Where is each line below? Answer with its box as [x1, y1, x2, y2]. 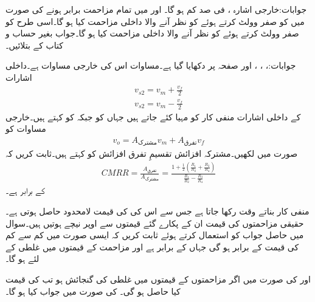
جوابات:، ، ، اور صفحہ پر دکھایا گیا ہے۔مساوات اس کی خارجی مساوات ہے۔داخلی [5, 59, 296, 72]
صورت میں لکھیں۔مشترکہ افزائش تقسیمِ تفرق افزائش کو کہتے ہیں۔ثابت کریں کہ [5, 147, 298, 160]
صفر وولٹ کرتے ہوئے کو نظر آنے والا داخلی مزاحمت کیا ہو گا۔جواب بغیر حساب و [5, 27, 299, 39]
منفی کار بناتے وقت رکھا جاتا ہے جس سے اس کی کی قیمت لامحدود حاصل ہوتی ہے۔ [5, 205, 310, 218]
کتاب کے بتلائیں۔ [5, 38, 63, 51]
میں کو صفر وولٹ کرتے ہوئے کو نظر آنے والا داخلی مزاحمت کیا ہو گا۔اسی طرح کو [5, 15, 305, 27]
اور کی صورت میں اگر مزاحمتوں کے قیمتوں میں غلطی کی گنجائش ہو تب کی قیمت [5, 273, 311, 286]
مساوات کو [5, 122, 46, 135]
